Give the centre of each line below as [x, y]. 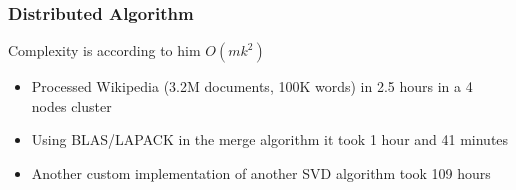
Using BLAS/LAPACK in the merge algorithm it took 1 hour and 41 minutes [270, 139]
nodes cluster [71, 105]
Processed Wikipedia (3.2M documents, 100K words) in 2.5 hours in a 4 [252, 86]
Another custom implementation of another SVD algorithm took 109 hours [261, 173]
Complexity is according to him [104, 50]
